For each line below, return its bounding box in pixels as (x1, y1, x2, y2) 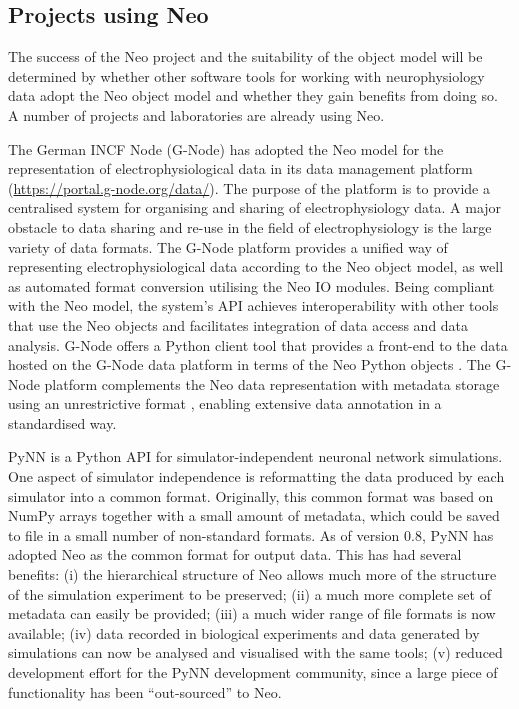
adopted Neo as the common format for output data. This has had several (8, 544, 462, 565)
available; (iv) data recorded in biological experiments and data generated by (8, 622, 480, 643)
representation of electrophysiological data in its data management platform (8, 158, 473, 179)
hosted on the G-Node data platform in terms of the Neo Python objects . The (8, 354, 491, 375)
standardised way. (8, 412, 117, 433)
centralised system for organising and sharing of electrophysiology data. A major (8, 197, 502, 218)
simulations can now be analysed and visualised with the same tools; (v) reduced (8, 642, 503, 663)
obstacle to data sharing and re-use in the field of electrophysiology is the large (8, 216, 492, 237)
